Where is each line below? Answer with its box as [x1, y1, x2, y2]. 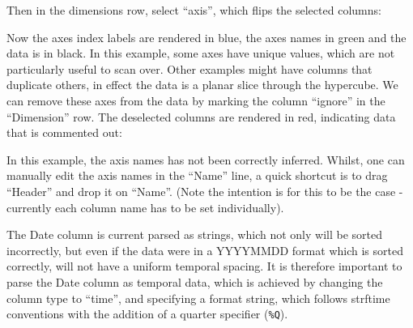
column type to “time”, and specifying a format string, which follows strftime [6, 289, 390, 306]
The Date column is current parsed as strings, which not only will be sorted [6, 226, 383, 243]
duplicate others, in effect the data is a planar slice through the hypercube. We [6, 76, 398, 93]
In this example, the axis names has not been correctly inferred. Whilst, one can [6, 151, 405, 168]
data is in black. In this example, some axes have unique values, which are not [6, 45, 395, 62]
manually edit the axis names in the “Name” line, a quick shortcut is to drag [6, 167, 388, 184]
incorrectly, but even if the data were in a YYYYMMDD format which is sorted [6, 241, 403, 258]
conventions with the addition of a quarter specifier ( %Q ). [6, 305, 288, 322]
